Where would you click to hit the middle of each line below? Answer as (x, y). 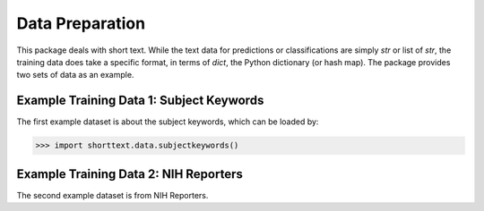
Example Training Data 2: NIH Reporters (130, 174)
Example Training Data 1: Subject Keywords (140, 101)
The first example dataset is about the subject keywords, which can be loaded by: (168, 122)
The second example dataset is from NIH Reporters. (112, 195)
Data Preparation (81, 23)
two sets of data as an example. (75, 75)
